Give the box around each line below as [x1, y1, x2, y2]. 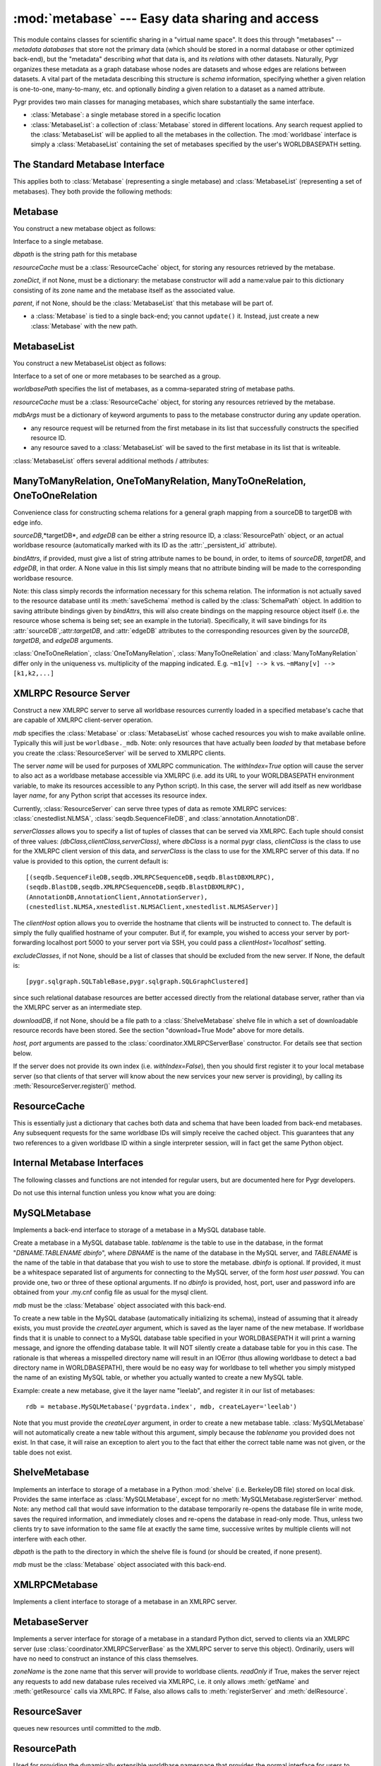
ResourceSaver [13, 1705, 83, 1717]
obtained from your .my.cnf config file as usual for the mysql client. [13, 1288, 208, 1296]
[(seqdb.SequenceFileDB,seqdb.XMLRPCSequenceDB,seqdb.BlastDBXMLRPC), [25, 873, 275, 881]
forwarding [13, 938, 45, 947]
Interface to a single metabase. [13, 237, 104, 246]
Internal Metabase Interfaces [13, 1157, 144, 1169]
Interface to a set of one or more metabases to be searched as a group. [13, 372, 222, 381]
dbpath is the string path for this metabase [13, 250, 138, 259]
